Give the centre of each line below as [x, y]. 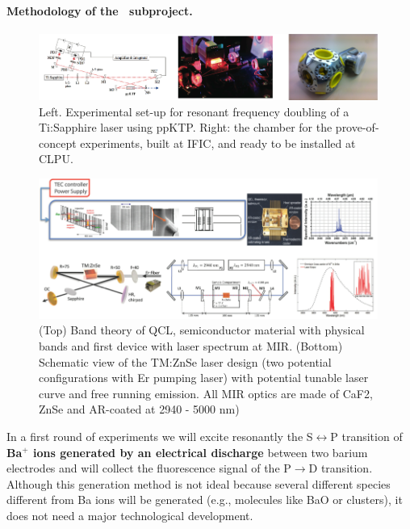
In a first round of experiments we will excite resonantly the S [160, 436]
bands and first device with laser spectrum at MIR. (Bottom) [191, 345]
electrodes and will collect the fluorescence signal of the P [149, 468]
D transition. [341, 468]
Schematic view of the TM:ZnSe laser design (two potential [185, 361]
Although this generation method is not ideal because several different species [199, 483]
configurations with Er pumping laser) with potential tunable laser [204, 378]
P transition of [366, 436]
